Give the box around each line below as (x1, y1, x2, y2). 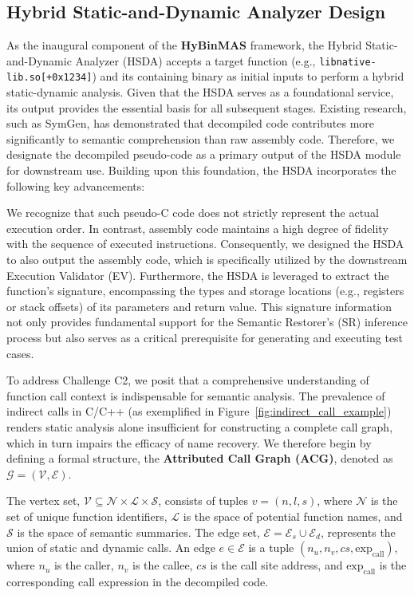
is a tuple (248, 539, 294, 556)
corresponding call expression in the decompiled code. (6, 573, 269, 589)
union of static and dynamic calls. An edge (6, 539, 215, 556)
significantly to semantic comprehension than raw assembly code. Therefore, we (6, 130, 395, 147)
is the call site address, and (210, 557, 343, 573)
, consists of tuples (158, 492, 248, 509)
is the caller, (53, 557, 114, 573)
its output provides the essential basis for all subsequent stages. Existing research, (6, 99, 407, 116)
